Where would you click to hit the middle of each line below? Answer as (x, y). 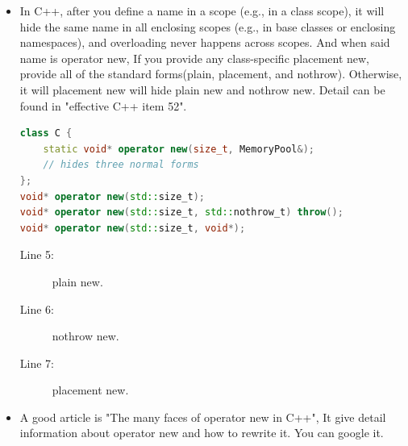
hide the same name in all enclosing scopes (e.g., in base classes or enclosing (208, 26)
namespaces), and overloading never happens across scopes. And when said (205, 42)
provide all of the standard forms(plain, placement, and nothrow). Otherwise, (211, 74)
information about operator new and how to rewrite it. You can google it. (202, 433)
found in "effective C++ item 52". (103, 105)
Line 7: (37, 363)
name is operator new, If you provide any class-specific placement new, (195, 58)
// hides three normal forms (121, 165)
